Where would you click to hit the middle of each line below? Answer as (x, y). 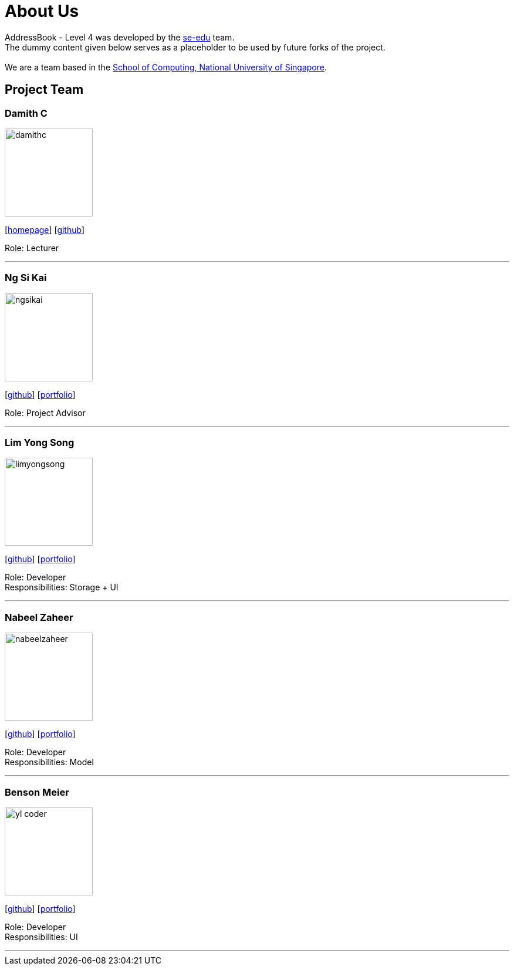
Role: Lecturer (32, 248)
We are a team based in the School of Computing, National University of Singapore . (166, 67)
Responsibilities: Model (49, 762)
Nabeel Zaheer (39, 617)
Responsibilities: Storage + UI (62, 587)
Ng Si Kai (26, 278)
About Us (42, 11)
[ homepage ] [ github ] (45, 229)
